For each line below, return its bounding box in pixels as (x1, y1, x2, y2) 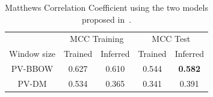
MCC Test (152, 32, 191, 45)
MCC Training (70, 32, 124, 45)
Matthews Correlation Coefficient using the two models (5, 1, 208, 13)
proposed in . (81, 13, 132, 25)
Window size (9, 47, 56, 60)
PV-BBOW (11, 62, 54, 75)
